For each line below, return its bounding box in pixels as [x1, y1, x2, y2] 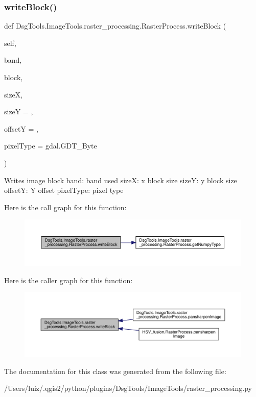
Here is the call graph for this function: [4, 202, 127, 212]
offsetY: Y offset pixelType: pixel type [4, 185, 124, 195]
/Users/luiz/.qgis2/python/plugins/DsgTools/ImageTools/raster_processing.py [4, 383, 252, 393]
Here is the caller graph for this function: [4, 275, 133, 285]
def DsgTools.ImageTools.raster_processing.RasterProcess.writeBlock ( [4, 20, 226, 31]
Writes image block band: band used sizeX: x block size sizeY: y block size [4, 175, 237, 185]
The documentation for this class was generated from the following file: [4, 365, 226, 376]
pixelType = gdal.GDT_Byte [4, 140, 97, 151]
